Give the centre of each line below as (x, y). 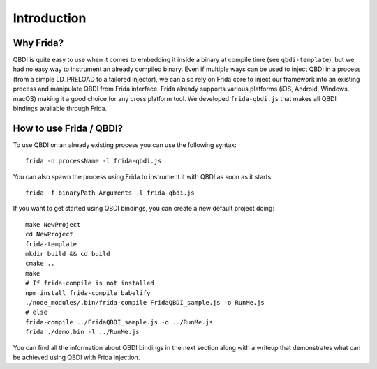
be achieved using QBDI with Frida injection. (76, 357)
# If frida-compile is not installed (90, 283)
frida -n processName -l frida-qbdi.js (94, 161)
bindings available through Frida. (60, 109)
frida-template (51, 244)
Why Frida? (38, 43)
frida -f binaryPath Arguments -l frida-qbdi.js (110, 193)
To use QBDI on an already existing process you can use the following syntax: (125, 145)
